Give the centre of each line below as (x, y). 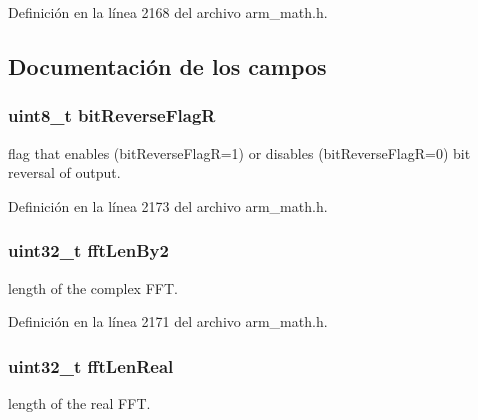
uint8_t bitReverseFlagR (112, 115)
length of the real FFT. (79, 403)
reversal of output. (64, 172)
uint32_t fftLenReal (91, 365)
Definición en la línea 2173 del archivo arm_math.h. (168, 205)
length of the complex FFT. (93, 287)
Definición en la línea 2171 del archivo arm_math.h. (168, 321)
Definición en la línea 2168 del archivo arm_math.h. (168, 12)
